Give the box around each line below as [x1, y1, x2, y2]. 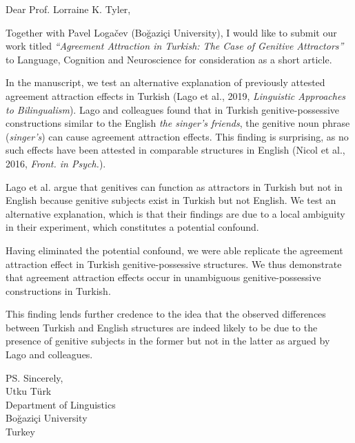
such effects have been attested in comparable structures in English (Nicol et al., [6, 143, 345, 157]
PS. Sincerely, [6, 370, 63, 384]
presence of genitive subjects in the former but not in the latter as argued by [6, 333, 330, 348]
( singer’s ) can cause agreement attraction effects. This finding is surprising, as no [6, 129, 349, 143]
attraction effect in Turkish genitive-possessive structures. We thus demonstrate [6, 256, 342, 271]
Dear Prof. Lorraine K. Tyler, [6, 2, 131, 16]
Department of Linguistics [6, 397, 116, 411]
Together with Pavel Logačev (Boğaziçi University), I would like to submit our [6, 25, 337, 39]
